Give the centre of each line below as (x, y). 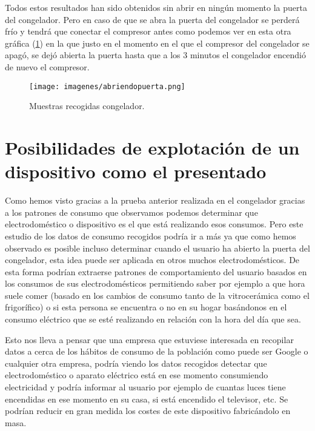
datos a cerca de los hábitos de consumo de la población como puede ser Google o (157, 351)
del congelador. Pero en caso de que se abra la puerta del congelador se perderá (152, 19)
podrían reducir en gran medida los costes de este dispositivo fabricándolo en (148, 411)
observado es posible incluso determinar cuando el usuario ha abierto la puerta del (157, 248)
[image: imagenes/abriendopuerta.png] (107, 86)
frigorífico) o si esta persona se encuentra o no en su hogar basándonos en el (146, 307)
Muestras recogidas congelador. (87, 106)
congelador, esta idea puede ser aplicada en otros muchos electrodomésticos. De (152, 260)
